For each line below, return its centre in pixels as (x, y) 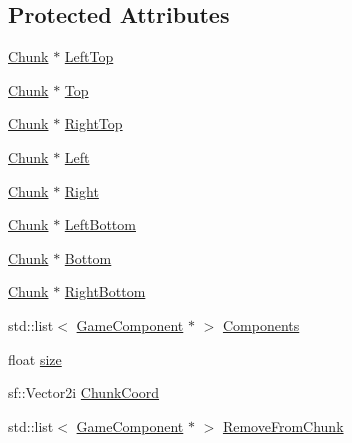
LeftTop (89, 56)
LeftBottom (100, 224)
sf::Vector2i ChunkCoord (84, 392)
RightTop (93, 123)
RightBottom (105, 291)
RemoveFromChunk (283, 425)
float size (35, 358)
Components (261, 324)
